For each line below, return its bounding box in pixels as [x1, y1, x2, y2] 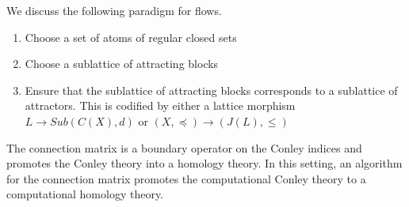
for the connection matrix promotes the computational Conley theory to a [6, 170, 366, 186]
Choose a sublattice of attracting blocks [25, 55, 219, 72]
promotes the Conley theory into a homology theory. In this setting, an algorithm [6, 155, 403, 171]
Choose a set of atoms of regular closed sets [25, 28, 237, 45]
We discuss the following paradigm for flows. [6, 2, 222, 18]
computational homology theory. [6, 186, 164, 202]
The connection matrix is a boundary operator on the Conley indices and [6, 139, 362, 156]
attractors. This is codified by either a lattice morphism [25, 97, 296, 114]
